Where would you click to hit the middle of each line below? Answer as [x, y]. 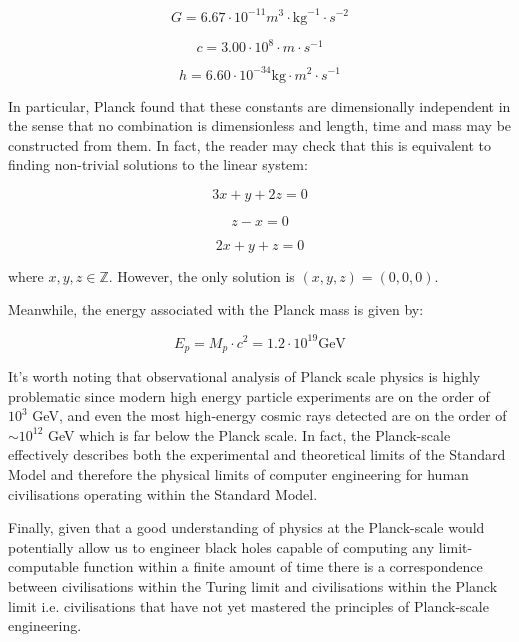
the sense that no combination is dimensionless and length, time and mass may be [260, 125]
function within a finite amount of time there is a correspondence [283, 566]
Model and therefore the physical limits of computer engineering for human [238, 473]
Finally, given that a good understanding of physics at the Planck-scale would [246, 527]
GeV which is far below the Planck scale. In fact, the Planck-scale [249, 434]
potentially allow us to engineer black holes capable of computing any [221, 546]
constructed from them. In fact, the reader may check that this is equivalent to [249, 144]
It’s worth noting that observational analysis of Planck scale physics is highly [244, 376]
